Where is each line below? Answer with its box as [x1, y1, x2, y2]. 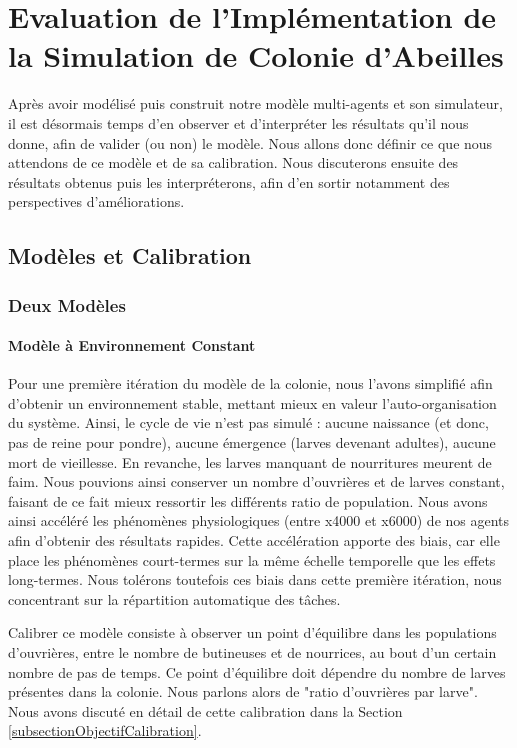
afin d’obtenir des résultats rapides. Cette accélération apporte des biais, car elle [8, 530, 500, 551]
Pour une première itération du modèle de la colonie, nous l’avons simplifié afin [8, 373, 493, 394]
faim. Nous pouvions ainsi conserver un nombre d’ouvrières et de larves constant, [8, 471, 505, 492]
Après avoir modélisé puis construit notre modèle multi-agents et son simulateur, [8, 93, 503, 114]
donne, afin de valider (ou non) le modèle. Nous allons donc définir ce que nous [8, 132, 493, 153]
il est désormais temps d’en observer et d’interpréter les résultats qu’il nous [8, 112, 469, 133]
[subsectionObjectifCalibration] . [8, 720, 202, 741]
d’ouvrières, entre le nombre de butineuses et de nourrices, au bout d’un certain [8, 642, 497, 663]
